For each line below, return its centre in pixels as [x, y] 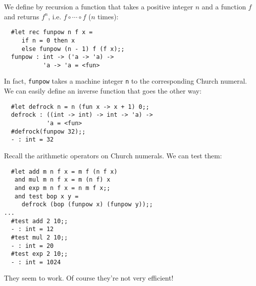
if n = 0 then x [48, 40]
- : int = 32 [32, 140]
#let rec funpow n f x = [52, 32]
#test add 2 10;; [39, 221]
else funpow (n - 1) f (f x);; [73, 49]
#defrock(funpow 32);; [48, 131]
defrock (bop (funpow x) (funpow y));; [87, 205]
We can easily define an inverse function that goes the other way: [103, 91]
